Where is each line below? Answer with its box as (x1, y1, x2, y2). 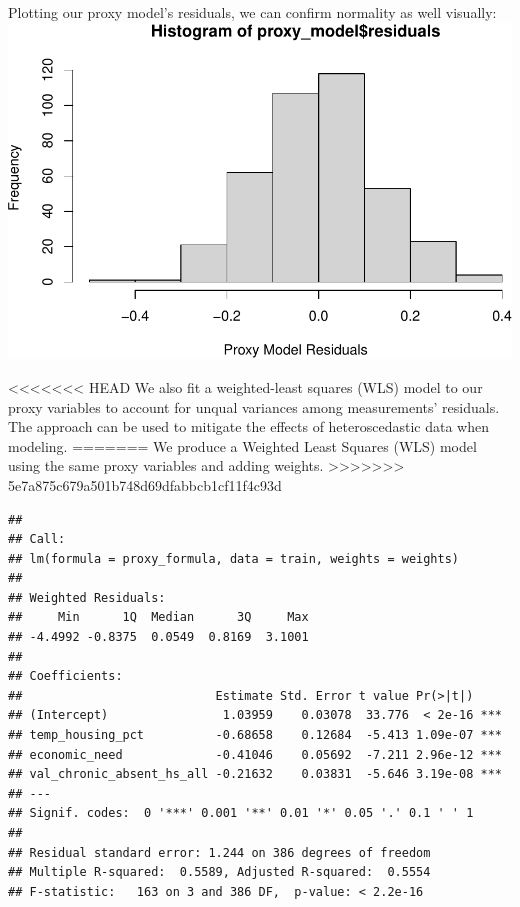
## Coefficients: (8, 669, 123, 684)
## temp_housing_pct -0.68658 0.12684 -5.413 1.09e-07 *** (8, 728, 502, 743)
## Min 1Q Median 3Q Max (8, 610, 309, 625)
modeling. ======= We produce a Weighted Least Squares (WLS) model (8, 435, 477, 456)
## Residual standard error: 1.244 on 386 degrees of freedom (8, 845, 431, 860)
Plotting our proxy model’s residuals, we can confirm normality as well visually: (8, 2, 497, 22)
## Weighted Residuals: (8, 590, 166, 605)
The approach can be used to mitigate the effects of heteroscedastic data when (8, 416, 489, 437)
